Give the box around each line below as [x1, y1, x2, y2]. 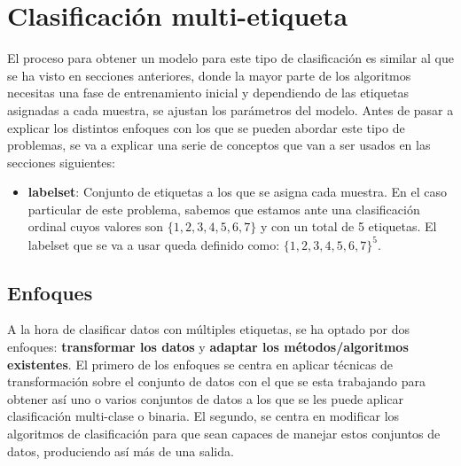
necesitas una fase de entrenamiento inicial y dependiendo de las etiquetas [7, 83, 410, 102]
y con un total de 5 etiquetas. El [260, 217, 437, 236]
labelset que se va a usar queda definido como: [27, 235, 280, 253]
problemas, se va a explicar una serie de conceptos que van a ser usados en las [7, 136, 431, 154]
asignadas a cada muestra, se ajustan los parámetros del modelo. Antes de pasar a [7, 100, 454, 119]
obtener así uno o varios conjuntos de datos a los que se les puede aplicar [7, 389, 404, 408]
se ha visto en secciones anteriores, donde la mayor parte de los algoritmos [7, 66, 411, 84]
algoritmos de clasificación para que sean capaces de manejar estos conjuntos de [7, 423, 441, 442]
